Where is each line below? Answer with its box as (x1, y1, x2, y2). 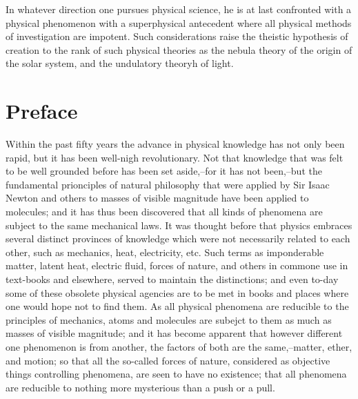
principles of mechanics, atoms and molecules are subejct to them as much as (6, 312, 332, 327)
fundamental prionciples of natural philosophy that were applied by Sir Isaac (6, 177, 330, 191)
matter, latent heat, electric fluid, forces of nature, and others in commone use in (6, 258, 348, 273)
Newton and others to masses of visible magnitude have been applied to (6, 191, 309, 205)
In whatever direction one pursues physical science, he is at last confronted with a (6, 2, 352, 16)
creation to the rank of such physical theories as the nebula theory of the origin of (6, 42, 352, 57)
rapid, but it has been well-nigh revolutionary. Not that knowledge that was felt (6, 150, 344, 164)
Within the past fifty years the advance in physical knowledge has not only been (6, 137, 345, 151)
